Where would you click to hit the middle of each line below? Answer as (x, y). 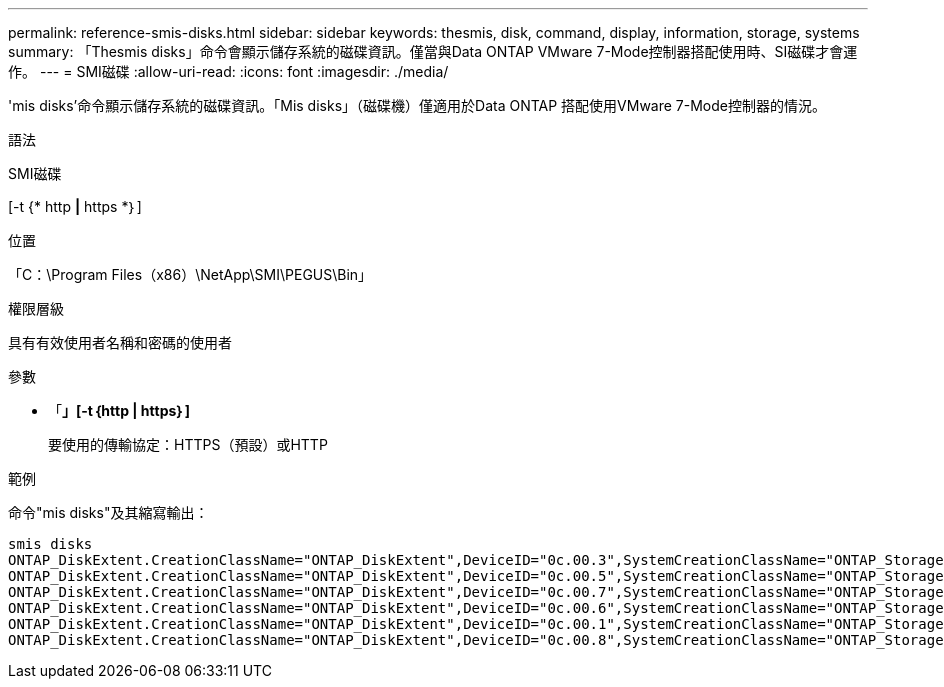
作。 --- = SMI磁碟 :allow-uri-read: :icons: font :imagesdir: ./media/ (228, 71)
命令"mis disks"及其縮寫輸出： (108, 512)
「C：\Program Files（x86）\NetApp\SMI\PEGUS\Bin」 (190, 274)
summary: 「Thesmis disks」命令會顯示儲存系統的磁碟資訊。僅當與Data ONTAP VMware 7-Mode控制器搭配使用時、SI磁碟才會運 (433, 51)
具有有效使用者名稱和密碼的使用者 (120, 342)
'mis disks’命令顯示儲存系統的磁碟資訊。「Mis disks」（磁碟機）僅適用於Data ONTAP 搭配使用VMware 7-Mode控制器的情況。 (417, 105)
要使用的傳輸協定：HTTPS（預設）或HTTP (188, 444)
